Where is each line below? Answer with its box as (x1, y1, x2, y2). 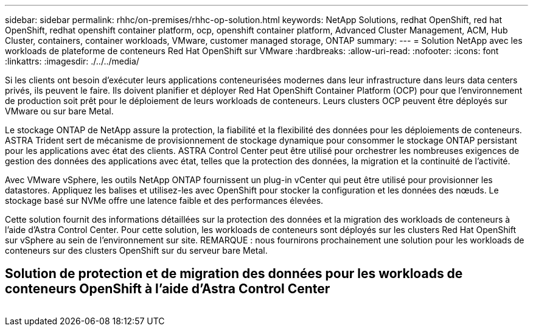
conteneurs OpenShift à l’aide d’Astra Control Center (5, 281, 330, 297)
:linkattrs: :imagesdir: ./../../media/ (5, 56, 139, 66)
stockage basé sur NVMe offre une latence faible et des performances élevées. (5, 195, 324, 206)
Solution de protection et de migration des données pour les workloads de (5, 266, 463, 282)
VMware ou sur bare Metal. (5, 106, 114, 116)
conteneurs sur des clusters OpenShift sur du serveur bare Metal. (5, 245, 268, 256)
